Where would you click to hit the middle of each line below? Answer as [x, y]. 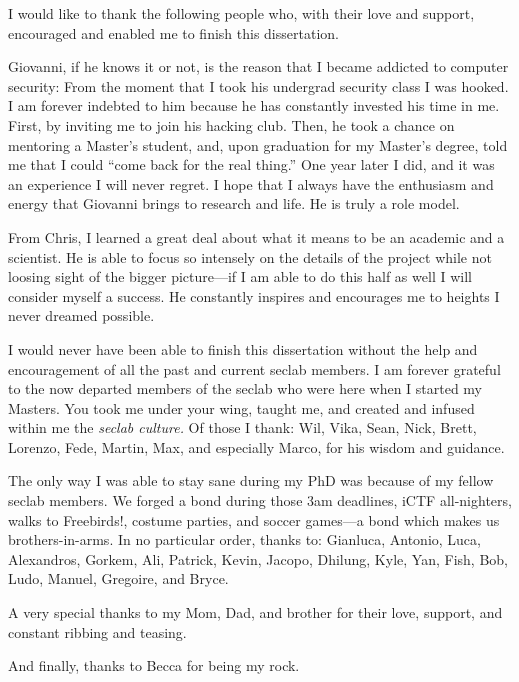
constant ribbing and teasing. [97, 631]
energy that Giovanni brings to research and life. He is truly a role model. [234, 203]
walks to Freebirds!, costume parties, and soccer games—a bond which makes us [254, 519]
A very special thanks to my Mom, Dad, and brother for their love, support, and [255, 612]
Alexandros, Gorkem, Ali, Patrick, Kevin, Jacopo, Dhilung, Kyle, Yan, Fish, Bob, [258, 558]
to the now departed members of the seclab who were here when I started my [245, 388]
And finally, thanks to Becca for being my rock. [154, 665]
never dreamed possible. [81, 315]
